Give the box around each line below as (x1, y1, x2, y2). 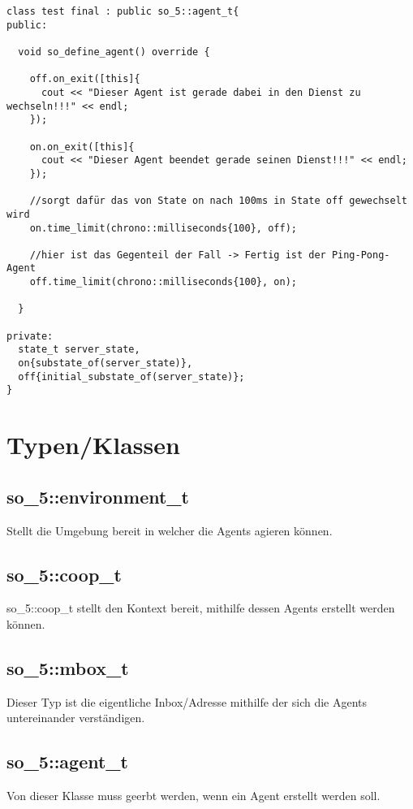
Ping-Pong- (331, 249, 390, 261)
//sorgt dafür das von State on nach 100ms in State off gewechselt (29, 195, 407, 207)
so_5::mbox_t (6, 655, 129, 680)
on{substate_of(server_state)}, (18, 357, 193, 370)
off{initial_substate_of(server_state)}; (18, 370, 245, 383)
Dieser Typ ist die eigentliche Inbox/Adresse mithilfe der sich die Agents (6, 693, 368, 710)
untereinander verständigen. (6, 709, 145, 726)
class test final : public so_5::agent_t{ (6, 6, 239, 17)
